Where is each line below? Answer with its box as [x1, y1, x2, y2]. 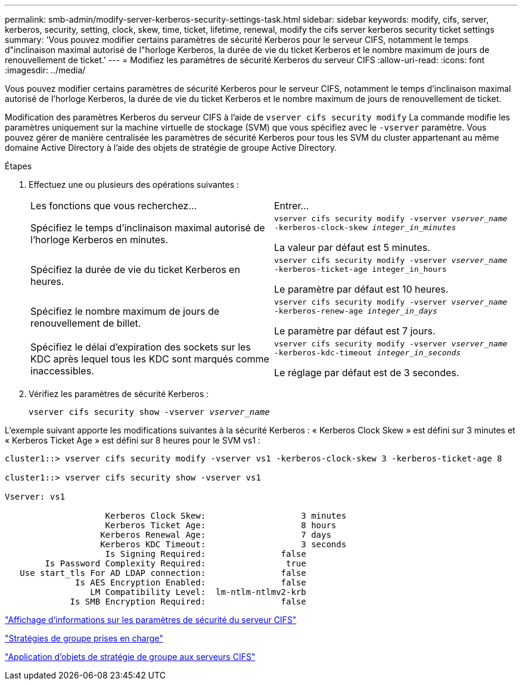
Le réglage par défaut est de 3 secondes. [274, 367, 459, 379]
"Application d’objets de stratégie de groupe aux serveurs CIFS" [5, 652, 256, 662]
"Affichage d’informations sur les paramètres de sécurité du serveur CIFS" [5, 615, 297, 625]
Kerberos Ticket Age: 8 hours [105, 520, 337, 530]
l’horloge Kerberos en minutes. [30, 234, 169, 246]
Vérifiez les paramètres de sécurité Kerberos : [29, 389, 209, 399]
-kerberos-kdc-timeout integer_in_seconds [274, 348, 461, 357]
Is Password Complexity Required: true [45, 559, 306, 568]
